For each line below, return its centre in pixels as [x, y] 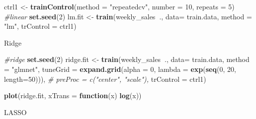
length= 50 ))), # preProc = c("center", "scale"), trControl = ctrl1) [105, 79]
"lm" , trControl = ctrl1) [40, 26]
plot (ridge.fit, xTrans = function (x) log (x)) [73, 95]
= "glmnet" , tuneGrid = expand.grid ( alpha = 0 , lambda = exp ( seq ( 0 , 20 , [120, 69]
